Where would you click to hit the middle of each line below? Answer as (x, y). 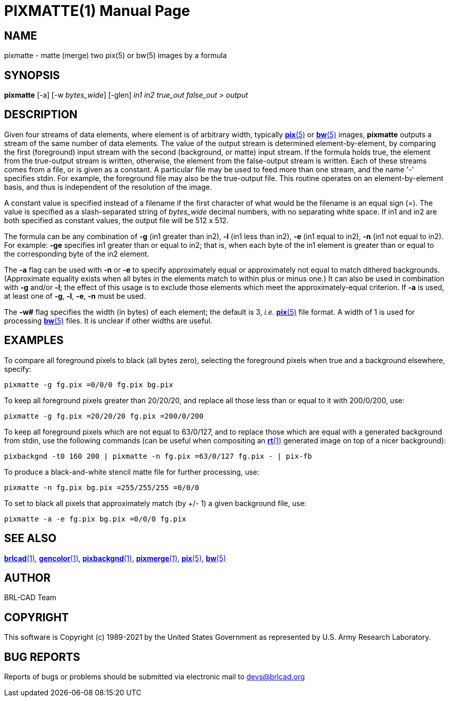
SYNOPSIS (32, 75)
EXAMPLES (34, 340)
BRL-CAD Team (30, 598)
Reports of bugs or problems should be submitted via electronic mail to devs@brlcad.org (155, 677)
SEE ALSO (30, 538)
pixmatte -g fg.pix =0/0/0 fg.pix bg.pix (89, 384)
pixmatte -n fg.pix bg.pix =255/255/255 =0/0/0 (102, 487)
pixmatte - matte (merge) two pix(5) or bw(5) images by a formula (115, 56)
